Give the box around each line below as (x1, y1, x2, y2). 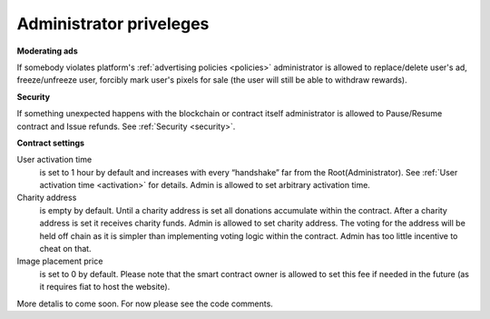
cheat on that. (39, 244, 92, 254)
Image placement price (16, 255, 103, 267)
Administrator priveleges (16, 14, 210, 34)
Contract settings (16, 137, 85, 148)
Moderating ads (16, 45, 79, 56)
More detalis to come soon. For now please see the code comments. (16, 298, 274, 309)
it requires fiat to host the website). (39, 282, 171, 293)
